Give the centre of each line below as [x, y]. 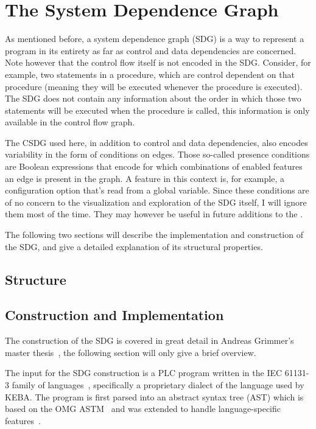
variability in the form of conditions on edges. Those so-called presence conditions [157, 154]
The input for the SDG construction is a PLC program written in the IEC [144, 373]
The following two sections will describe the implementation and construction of [154, 235]
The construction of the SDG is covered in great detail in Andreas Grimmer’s [149, 340]
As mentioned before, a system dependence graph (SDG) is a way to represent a [155, 39]
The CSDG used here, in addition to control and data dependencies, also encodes [156, 142]
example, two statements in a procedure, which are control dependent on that [150, 74]
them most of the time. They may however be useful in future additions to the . [154, 214]
